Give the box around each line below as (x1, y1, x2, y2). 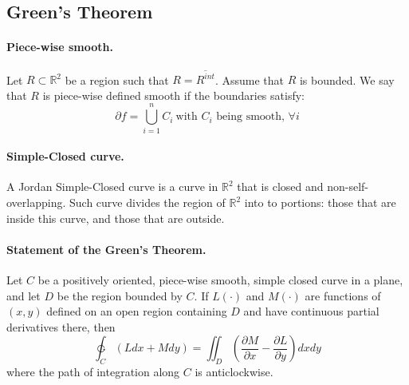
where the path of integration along (6, 363, 180, 380)
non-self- (327, 178, 368, 195)
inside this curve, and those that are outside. (6, 209, 225, 226)
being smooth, (216, 111, 285, 123)
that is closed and (237, 178, 324, 195)
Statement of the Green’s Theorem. (6, 240, 206, 257)
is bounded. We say (299, 71, 395, 88)
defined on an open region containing (46, 303, 227, 320)
